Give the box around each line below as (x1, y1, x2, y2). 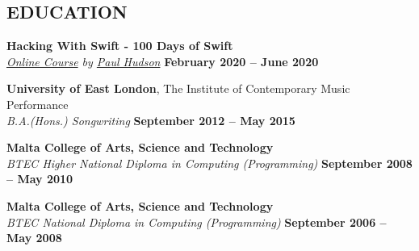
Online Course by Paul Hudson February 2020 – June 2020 (6, 52, 319, 69)
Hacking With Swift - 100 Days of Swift (6, 37, 233, 54)
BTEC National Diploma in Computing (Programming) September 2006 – (6, 213, 387, 230)
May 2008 (6, 229, 62, 246)
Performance (6, 95, 69, 112)
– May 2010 (6, 170, 73, 187)
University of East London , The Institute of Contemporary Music (6, 80, 350, 97)
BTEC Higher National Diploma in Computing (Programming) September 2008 (6, 154, 413, 171)
